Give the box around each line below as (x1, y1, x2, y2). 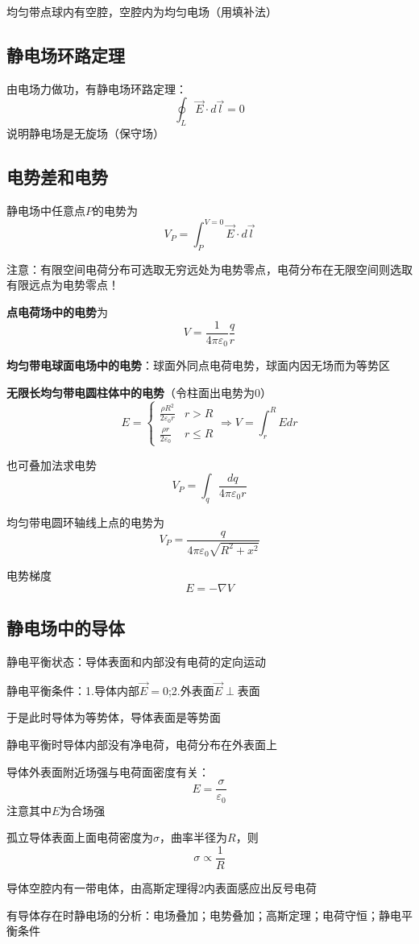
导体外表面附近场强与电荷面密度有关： (6, 763, 209, 780)
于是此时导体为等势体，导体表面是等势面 (6, 709, 221, 726)
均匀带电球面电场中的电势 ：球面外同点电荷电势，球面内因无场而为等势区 (6, 357, 390, 374)
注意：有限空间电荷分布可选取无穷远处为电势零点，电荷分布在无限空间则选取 (6, 260, 413, 277)
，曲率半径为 (160, 829, 227, 846)
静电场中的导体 (6, 615, 125, 640)
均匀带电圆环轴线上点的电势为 (6, 513, 164, 530)
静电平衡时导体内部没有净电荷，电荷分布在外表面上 (6, 736, 277, 752)
